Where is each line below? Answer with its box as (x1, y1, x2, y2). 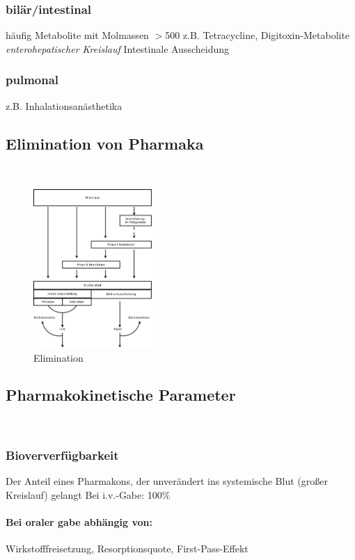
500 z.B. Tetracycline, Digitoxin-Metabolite (165, 28, 350, 42)
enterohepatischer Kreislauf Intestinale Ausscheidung (6, 41, 229, 56)
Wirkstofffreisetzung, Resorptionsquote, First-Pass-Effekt (6, 541, 248, 556)
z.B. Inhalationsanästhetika (6, 98, 123, 113)
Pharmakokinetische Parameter (6, 384, 236, 406)
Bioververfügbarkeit (6, 446, 119, 463)
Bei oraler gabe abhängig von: (6, 514, 152, 529)
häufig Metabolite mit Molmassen (6, 28, 149, 42)
